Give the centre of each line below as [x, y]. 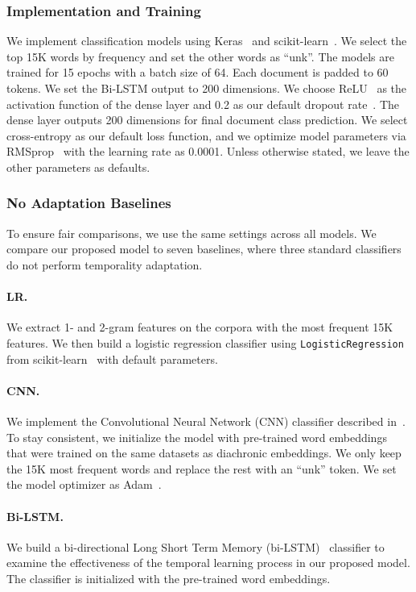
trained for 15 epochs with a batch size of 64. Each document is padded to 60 [198, 72]
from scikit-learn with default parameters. [112, 359]
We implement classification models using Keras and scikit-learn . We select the [207, 41]
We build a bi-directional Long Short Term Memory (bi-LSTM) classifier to [196, 546]
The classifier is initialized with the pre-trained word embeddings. [169, 578]
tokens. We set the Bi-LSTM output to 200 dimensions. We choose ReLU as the [207, 88]
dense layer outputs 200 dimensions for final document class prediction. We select [207, 120]
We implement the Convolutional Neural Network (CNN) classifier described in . [206, 421]
